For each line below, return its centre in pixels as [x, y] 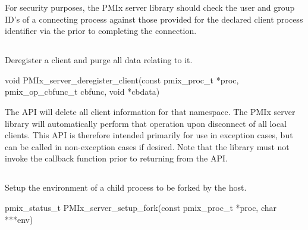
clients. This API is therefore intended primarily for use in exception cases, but [149, 135]
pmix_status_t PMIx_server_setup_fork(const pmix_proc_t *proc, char [141, 207]
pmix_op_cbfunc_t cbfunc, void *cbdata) [82, 91]
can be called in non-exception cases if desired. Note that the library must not [147, 146]
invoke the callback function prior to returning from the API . [116, 158]
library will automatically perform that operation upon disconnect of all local [146, 123]
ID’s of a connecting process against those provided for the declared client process [154, 19]
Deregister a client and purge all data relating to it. [99, 60]
